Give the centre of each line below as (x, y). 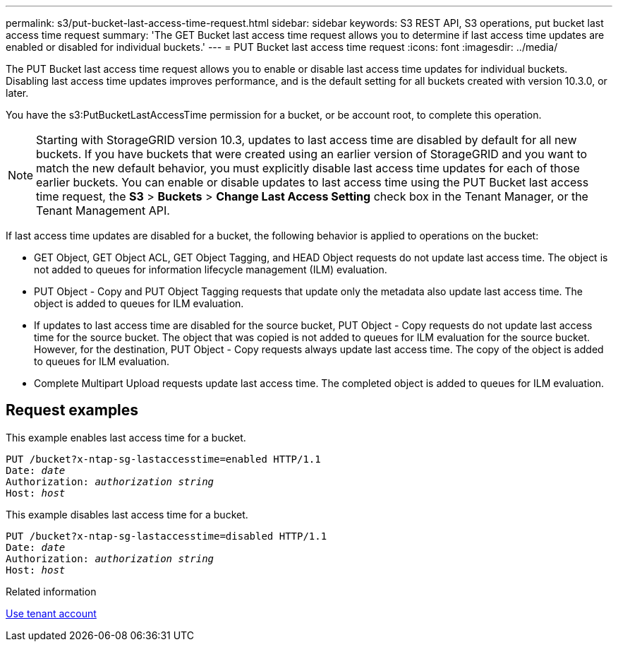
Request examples (72, 410)
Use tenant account (51, 613)
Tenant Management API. (103, 210)
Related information (51, 591)
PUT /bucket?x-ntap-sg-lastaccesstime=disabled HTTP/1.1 (166, 536)
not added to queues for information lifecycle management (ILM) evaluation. (211, 269)
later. (17, 93)
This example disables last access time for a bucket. (127, 514)
